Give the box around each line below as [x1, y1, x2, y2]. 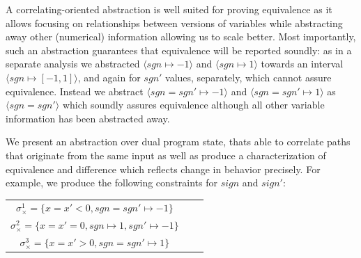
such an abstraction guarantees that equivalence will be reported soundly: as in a [6, 42, 352, 57]
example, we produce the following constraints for [6, 175, 217, 190]
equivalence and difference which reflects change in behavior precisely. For [6, 161, 321, 176]
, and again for [77, 70, 141, 84]
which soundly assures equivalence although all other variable [62, 97, 325, 112]
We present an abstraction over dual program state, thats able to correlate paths [6, 134, 351, 149]
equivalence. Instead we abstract [6, 83, 144, 98]
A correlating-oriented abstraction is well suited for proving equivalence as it [6, 2, 332, 16]
